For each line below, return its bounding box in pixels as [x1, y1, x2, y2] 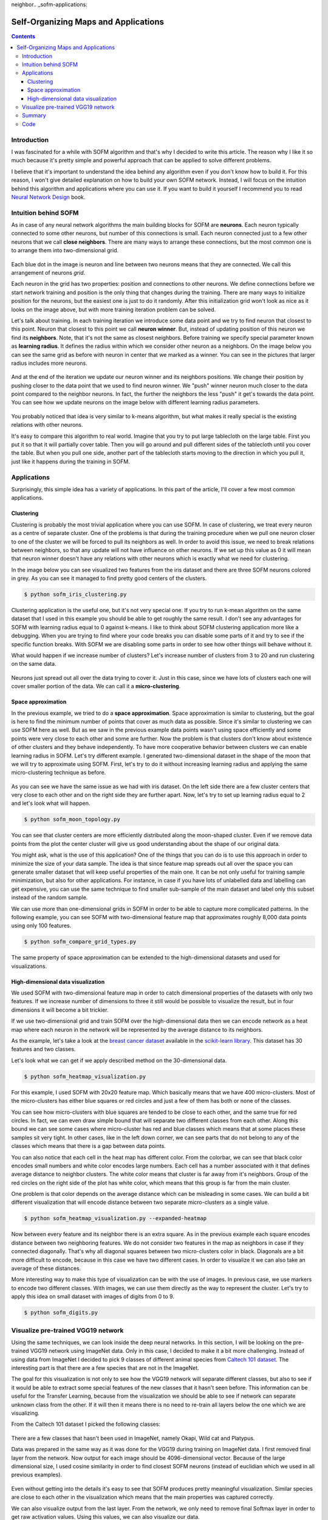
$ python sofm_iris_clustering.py [24, 591, 127, 598]
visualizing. [11, 1409, 39, 1417]
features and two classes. [11, 1046, 76, 1053]
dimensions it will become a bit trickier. [11, 1006, 109, 1014]
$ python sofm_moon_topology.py [24, 816, 121, 823]
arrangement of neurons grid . [11, 269, 86, 276]
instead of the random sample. [11, 894, 88, 901]
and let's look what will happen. [11, 800, 91, 807]
